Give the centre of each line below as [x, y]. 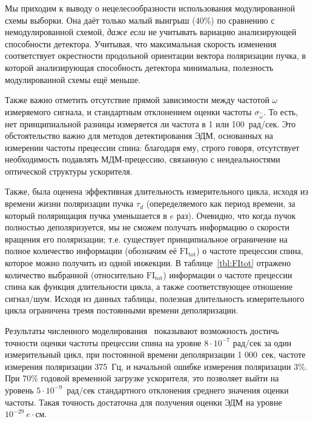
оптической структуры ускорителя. [69, 171]
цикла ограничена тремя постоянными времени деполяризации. [122, 310]
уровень [19, 390]
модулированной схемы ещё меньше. [73, 79]
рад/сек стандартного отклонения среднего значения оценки [178, 390]
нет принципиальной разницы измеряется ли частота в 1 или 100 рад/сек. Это [150, 123]
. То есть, [281, 111]
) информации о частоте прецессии [228, 274]
